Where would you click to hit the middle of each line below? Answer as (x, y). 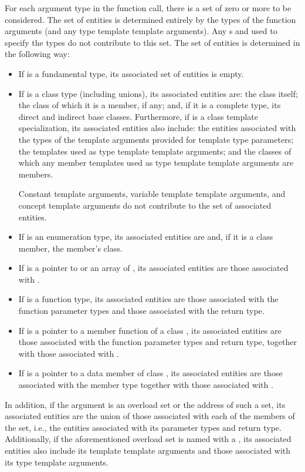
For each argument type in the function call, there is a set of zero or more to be (148, 8)
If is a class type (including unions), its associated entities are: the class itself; (158, 93)
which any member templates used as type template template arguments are (156, 163)
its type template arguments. (57, 462)
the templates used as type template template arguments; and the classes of (155, 151)
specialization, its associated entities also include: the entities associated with (157, 128)
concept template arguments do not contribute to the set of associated (145, 205)
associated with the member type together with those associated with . (146, 385)
